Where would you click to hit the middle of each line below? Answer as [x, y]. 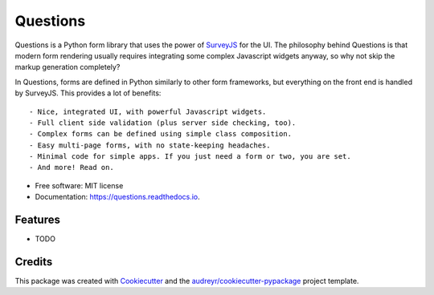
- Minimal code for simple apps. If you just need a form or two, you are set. [190, 157]
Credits [34, 262]
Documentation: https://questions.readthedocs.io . [117, 197]
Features [37, 220]
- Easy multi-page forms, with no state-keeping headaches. [150, 145]
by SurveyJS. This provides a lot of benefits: [88, 93]
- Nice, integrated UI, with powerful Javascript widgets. [148, 111]
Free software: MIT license [79, 185]
